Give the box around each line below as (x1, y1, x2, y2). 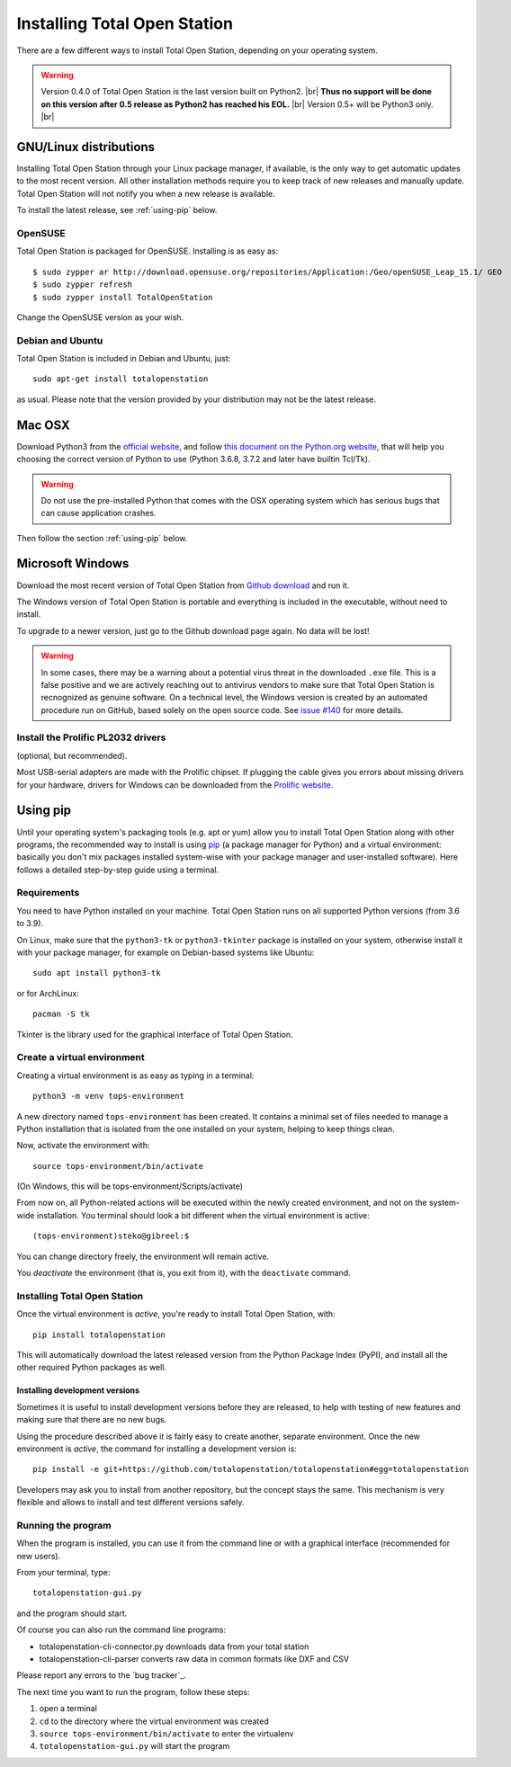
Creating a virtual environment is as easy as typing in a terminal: (16, 1070, 255, 1081)
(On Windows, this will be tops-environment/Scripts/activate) (16, 1181, 243, 1191)
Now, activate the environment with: (16, 1140, 150, 1151)
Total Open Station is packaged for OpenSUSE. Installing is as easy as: (16, 245, 279, 256)
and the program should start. (16, 1608, 128, 1619)
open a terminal (39, 1703, 98, 1714)
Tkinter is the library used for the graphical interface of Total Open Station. (16, 1029, 293, 1040)
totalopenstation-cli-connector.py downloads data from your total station (39, 1641, 309, 1652)
